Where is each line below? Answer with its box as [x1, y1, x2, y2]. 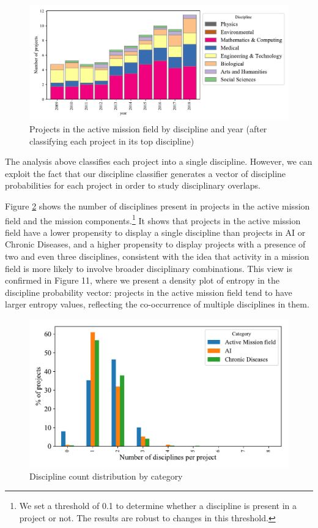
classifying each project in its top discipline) [29, 134, 194, 147]
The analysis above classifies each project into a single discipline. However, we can [5, 155, 312, 168]
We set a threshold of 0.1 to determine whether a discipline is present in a [19, 499, 297, 512]
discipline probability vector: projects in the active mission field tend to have [5, 285, 292, 298]
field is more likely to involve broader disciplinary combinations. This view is [5, 262, 292, 274]
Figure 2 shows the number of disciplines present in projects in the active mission [5, 199, 310, 212]
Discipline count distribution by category [29, 469, 183, 482]
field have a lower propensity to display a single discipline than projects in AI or [5, 225, 306, 238]
